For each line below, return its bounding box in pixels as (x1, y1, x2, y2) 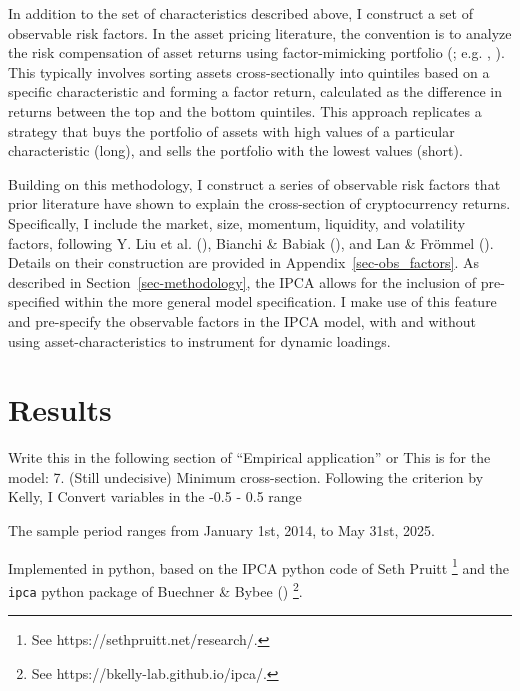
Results (8, 389, 112, 430)
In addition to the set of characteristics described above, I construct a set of (8, 3, 473, 23)
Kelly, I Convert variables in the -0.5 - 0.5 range (8, 486, 302, 507)
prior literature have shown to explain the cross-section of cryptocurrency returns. (8, 193, 511, 214)
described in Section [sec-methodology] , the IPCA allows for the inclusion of (8, 271, 477, 292)
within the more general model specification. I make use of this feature (64, 291, 497, 312)
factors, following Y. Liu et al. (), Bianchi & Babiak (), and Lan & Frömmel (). (8, 232, 494, 253)
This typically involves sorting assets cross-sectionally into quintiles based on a (8, 61, 490, 82)
